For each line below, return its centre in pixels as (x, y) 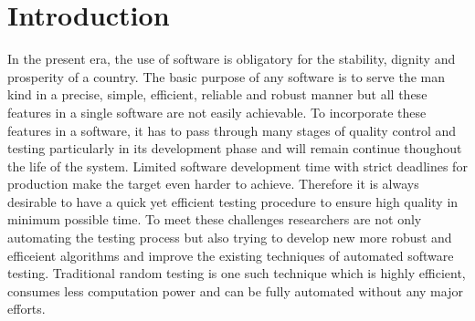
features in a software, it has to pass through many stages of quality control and (232, 130)
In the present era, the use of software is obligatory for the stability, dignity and (232, 59)
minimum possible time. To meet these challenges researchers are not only (215, 219)
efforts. (26, 309)
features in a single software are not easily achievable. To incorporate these (217, 112)
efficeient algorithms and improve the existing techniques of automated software (231, 255)
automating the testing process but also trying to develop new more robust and (230, 238)
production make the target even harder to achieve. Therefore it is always (213, 184)
